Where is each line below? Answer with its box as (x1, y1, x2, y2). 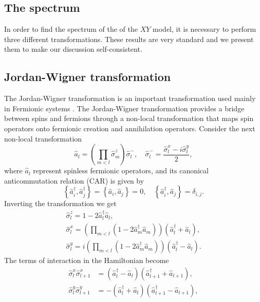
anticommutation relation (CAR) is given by (4, 175, 144, 186)
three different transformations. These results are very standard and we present (4, 33, 254, 44)
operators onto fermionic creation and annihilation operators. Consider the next (4, 123, 255, 133)
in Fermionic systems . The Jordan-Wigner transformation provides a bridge (4, 103, 245, 113)
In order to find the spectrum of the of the (4, 24, 138, 34)
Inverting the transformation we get (4, 198, 117, 209)
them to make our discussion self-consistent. (4, 44, 142, 54)
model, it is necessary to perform (153, 24, 256, 34)
